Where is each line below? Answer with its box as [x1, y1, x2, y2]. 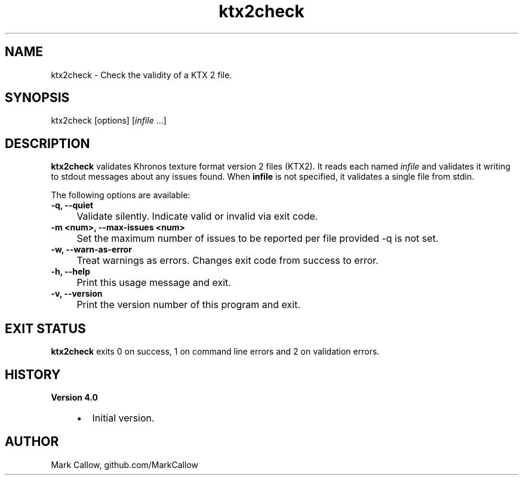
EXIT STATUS [5, 321, 86, 336]
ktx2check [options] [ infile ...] [51, 115, 167, 126]
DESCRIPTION [5, 136, 90, 151]
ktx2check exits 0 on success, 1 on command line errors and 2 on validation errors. [51, 346, 380, 357]
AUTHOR [5, 434, 59, 450]
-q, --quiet [51, 200, 94, 211]
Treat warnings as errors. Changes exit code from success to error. [76, 254, 379, 267]
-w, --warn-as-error [51, 244, 132, 255]
